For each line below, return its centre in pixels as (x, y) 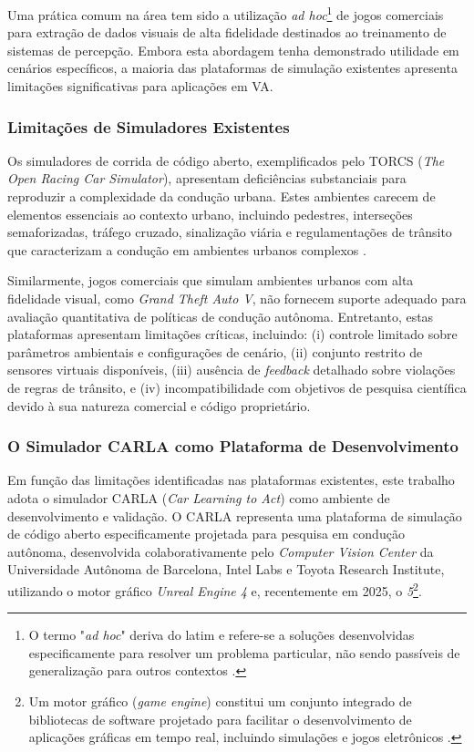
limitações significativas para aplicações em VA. (140, 86)
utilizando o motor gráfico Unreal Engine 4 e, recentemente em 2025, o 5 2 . (215, 589)
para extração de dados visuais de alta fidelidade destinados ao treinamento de (227, 32)
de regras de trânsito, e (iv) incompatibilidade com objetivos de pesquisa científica (237, 387)
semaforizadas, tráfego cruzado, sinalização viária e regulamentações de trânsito (230, 232)
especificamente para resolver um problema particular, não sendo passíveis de (244, 652)
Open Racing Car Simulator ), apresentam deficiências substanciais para (207, 178)
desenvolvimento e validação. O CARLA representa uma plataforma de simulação (235, 515)
